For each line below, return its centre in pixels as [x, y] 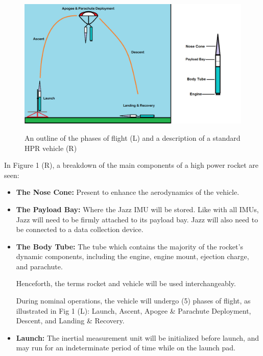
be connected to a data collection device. [80, 229]
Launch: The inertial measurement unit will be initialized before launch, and [138, 337]
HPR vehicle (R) [51, 148]
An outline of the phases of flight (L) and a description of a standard [133, 137]
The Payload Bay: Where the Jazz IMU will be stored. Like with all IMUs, [137, 209]
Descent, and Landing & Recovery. [70, 321]
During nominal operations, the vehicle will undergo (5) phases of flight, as [133, 301]
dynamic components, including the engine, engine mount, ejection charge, [133, 256]
